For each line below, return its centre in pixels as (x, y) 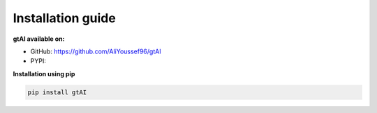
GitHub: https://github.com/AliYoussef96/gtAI (96, 51)
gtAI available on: (39, 39)
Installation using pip (44, 73)
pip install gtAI (57, 92)
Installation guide (65, 18)
